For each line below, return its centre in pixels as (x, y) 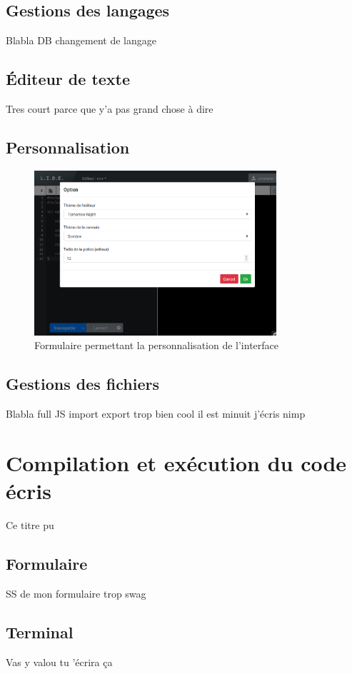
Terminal (40, 632)
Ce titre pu (30, 525)
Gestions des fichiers (82, 384)
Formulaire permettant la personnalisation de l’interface (157, 345)
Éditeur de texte (68, 79)
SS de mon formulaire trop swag (76, 593)
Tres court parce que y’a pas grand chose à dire (110, 109)
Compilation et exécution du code (176, 462)
